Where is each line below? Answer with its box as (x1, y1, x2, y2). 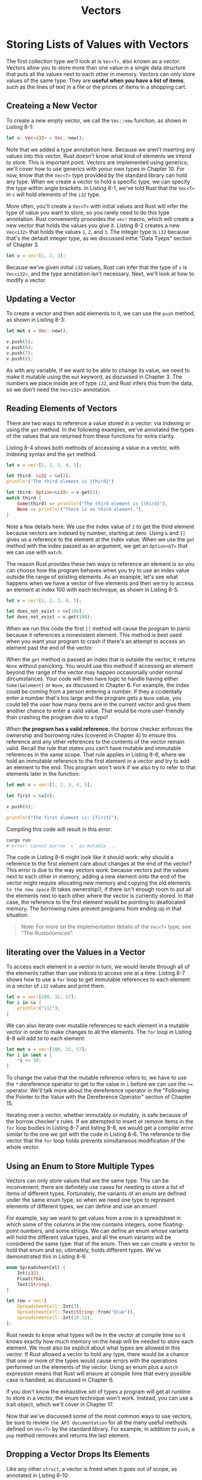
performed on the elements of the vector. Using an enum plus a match (6, 1363, 179, 1371)
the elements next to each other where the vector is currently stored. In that (6, 892, 194, 900)
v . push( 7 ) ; (6, 350, 34, 356)
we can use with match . (6, 548, 63, 556)
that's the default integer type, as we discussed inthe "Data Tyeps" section (6, 234, 192, 242)
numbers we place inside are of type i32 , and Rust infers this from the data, (6, 379, 194, 386)
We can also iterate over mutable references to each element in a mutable (6, 1022, 189, 1029)
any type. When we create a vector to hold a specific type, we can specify (6, 178, 191, 185)
